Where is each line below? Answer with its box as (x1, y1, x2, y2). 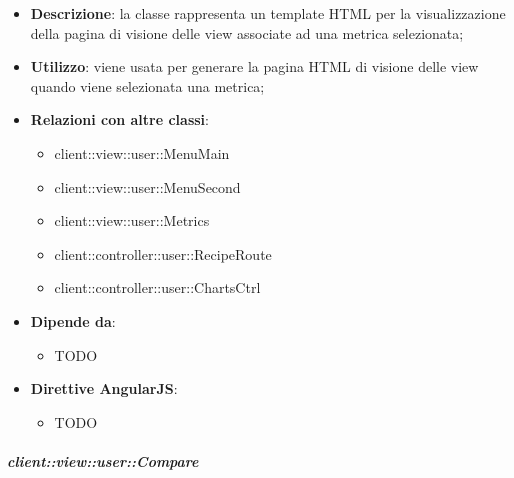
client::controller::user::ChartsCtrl (54, 277, 261, 298)
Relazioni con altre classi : (30, 109, 209, 130)
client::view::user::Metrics (54, 210, 210, 231)
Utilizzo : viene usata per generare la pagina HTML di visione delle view (30, 56, 479, 77)
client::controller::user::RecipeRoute (54, 243, 272, 264)
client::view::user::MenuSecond (54, 176, 241, 197)
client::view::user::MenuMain (54, 142, 230, 163)
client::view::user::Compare (7, 450, 199, 471)
